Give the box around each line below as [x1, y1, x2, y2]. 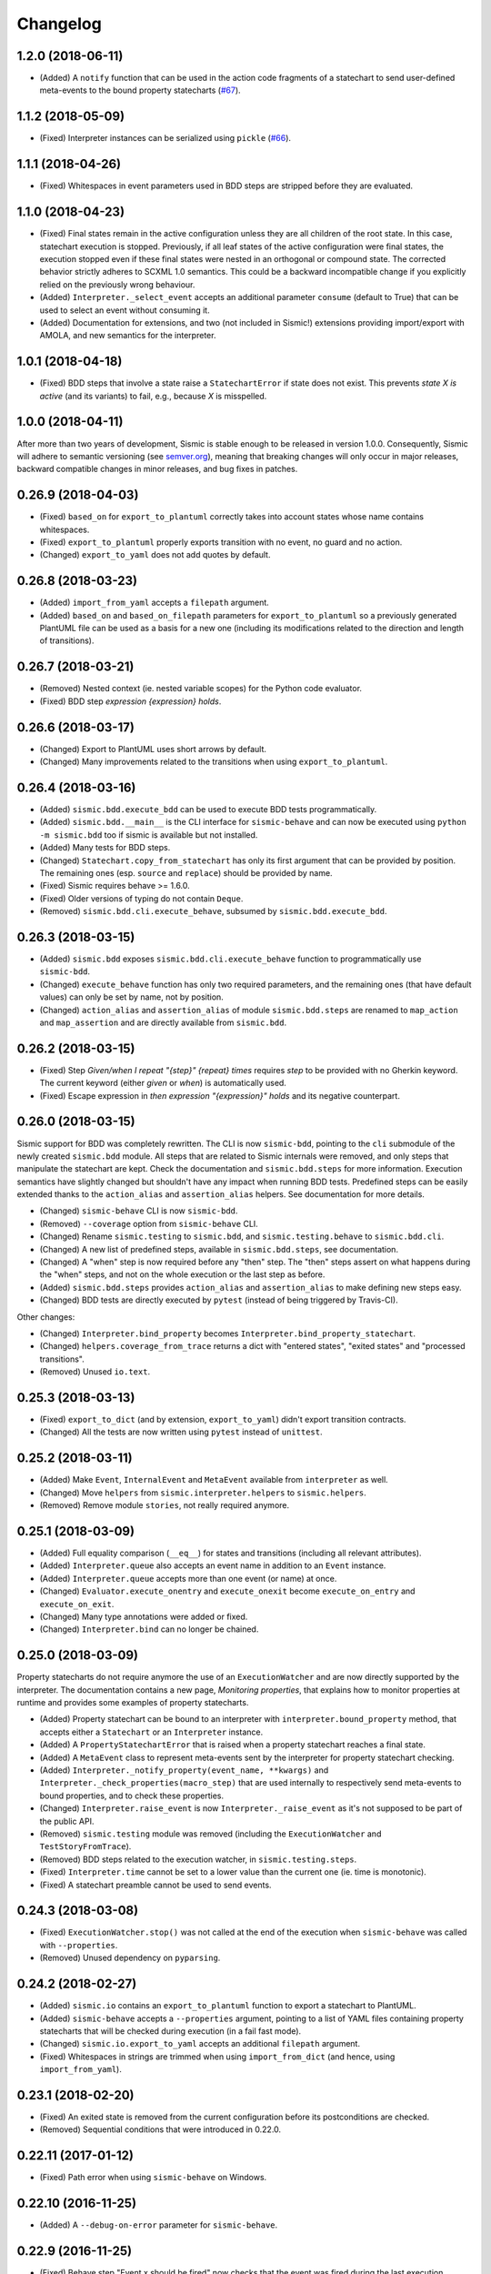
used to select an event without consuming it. [39, 305, 210, 316]
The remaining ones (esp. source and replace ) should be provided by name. [39, 867, 333, 878]
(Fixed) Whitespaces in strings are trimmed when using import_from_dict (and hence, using [39, 2051, 396, 2062]
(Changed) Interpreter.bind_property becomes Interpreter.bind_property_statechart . [39, 1328, 416, 1339]
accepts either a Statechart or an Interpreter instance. [39, 1726, 264, 1737]
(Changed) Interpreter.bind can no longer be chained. [39, 1624, 259, 1635]
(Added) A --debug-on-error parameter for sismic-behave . [39, 2219, 278, 2230]
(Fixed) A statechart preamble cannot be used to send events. [39, 1879, 272, 1890]
